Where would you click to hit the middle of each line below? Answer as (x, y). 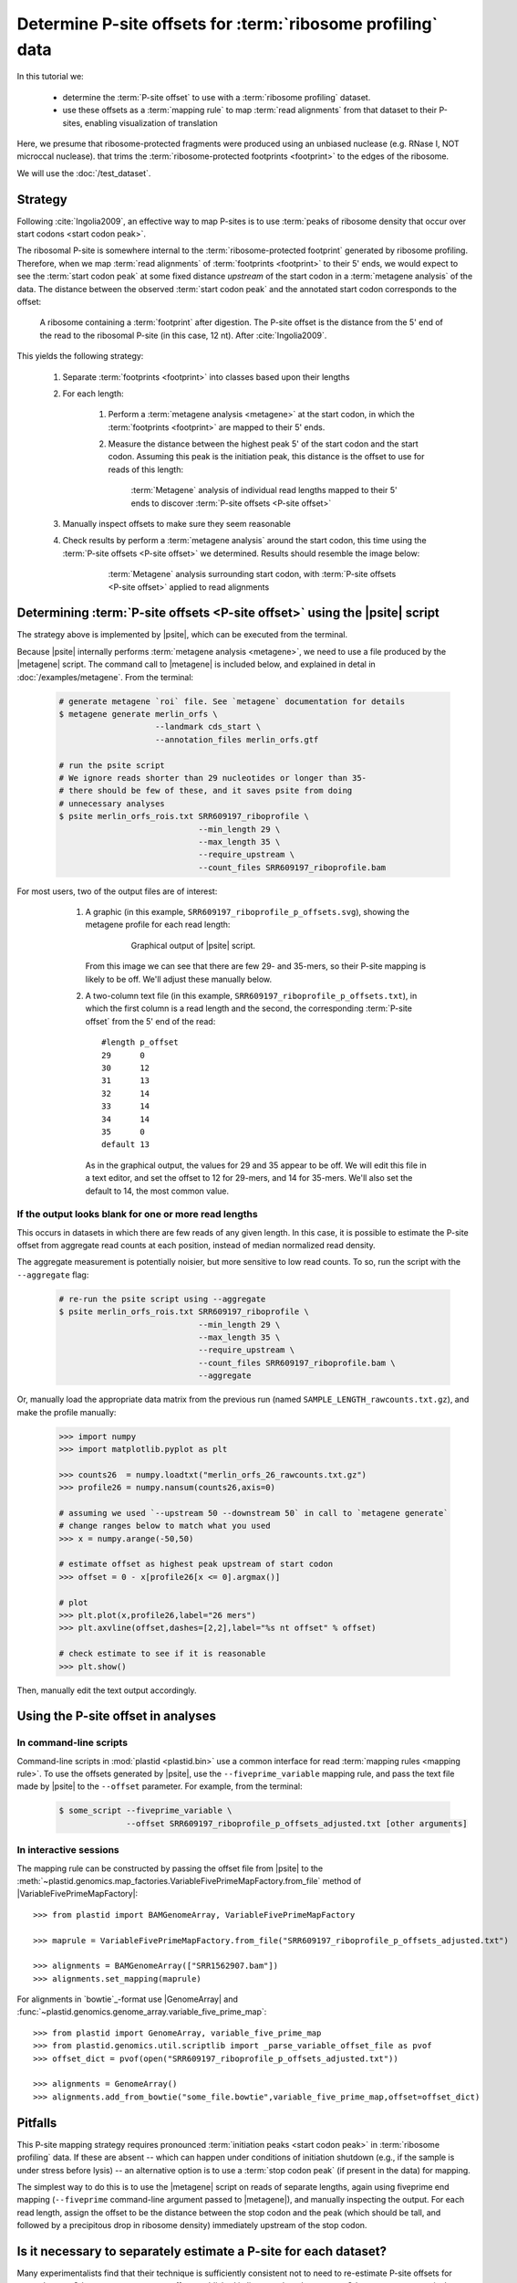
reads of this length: (146, 469)
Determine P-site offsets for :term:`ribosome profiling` (227, 24)
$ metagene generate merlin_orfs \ (138, 714)
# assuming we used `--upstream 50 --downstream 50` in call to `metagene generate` (253, 1513)
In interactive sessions (68, 1850)
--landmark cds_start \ (208, 727)
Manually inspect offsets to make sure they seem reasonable (176, 524)
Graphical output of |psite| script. (193, 945)
